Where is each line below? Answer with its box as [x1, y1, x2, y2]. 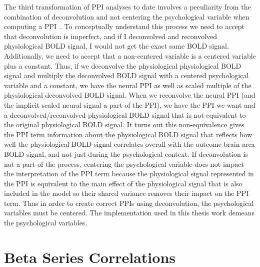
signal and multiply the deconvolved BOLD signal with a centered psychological [4, 70, 249, 81]
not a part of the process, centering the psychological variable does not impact [4, 158, 244, 169]
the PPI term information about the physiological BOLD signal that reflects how [4, 129, 252, 139]
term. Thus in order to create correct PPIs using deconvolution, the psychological [4, 197, 254, 208]
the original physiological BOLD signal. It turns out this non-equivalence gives [4, 119, 244, 130]
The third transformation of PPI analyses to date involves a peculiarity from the [4, 2, 251, 12]
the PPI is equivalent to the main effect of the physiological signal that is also [4, 178, 242, 188]
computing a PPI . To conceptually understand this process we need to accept [4, 21, 245, 32]
